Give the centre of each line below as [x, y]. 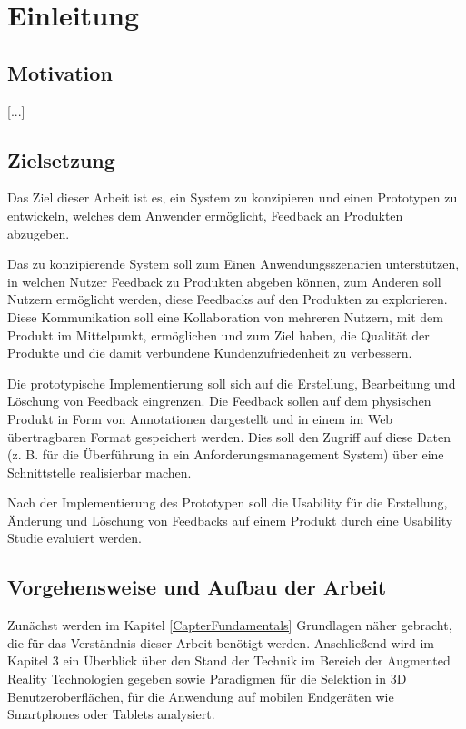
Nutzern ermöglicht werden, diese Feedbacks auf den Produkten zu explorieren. [228, 299]
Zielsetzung [61, 159]
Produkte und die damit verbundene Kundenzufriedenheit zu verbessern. [210, 353]
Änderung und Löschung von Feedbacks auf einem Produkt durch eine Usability [230, 520]
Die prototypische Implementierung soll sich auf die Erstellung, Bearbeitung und [232, 383]
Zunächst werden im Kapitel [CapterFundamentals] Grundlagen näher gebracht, [230, 625]
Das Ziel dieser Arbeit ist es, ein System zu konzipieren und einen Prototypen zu [233, 197]
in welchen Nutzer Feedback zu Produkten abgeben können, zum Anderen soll [224, 281]
